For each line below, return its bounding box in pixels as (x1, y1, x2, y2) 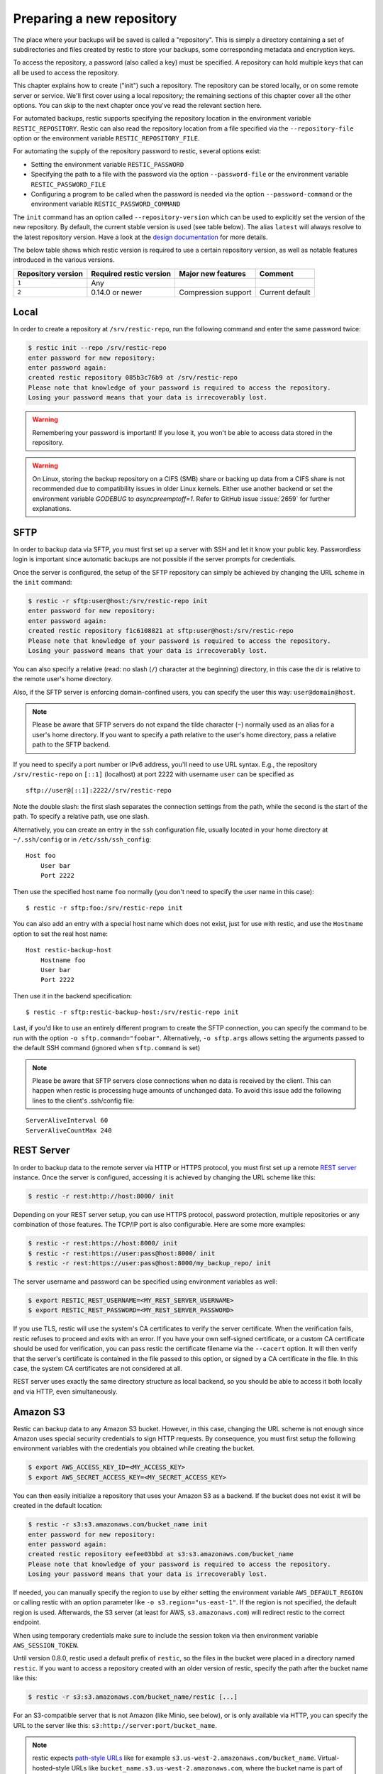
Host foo (26, 852, 56, 860)
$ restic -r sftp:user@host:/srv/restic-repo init (28, 597, 209, 605)
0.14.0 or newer (91, 287, 143, 297)
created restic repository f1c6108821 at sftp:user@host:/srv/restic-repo (28, 627, 294, 635)
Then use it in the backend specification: (13, 991, 133, 1000)
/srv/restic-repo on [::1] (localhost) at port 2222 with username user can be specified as (13, 770, 294, 778)
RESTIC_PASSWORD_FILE (30, 180, 106, 188)
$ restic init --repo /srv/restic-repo (28, 344, 167, 352)
